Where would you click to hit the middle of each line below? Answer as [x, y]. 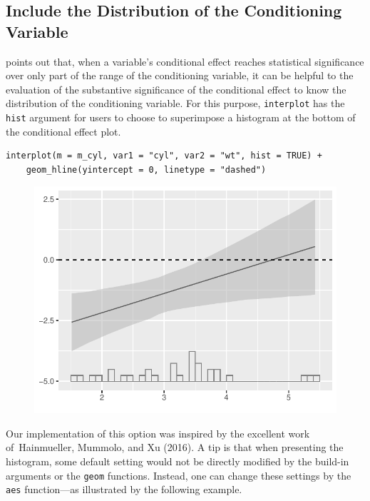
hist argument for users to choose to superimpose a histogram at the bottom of [181, 117]
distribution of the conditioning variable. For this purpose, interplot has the [175, 103]
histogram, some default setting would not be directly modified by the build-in [178, 461]
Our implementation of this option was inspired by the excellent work [158, 433]
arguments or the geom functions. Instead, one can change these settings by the [179, 475]
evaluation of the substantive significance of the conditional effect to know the [176, 89]
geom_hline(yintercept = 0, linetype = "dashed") [146, 169]
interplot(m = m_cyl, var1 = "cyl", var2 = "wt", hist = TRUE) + [164, 156]
